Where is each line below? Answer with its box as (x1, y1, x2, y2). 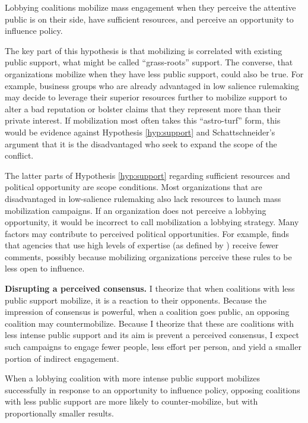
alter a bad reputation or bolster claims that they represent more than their (5, 102, 281, 115)
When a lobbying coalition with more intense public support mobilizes (5, 372, 261, 384)
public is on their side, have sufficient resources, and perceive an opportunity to (5, 12, 294, 25)
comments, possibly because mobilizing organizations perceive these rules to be (5, 250, 292, 263)
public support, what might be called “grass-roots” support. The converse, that (5, 56, 293, 68)
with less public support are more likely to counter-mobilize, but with (5, 395, 258, 408)
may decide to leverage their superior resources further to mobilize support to (5, 91, 287, 103)
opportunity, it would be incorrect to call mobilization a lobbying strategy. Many (5, 216, 299, 228)
